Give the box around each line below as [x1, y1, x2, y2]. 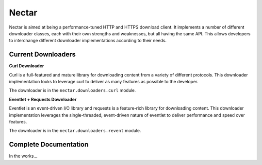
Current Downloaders [9, 50, 76, 59]
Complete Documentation [9, 140, 89, 149]
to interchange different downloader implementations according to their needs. [9, 38, 167, 44]
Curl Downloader [9, 63, 44, 69]
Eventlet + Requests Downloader [9, 96, 77, 102]
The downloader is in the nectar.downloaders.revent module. [9, 128, 141, 134]
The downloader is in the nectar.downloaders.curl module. [9, 88, 136, 93]
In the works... [9, 153, 38, 159]
